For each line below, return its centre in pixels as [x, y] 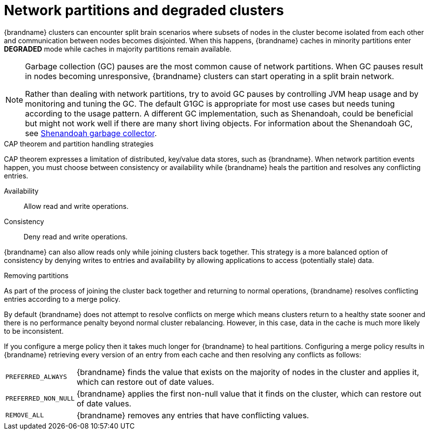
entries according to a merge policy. [62, 299]
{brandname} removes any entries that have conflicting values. [193, 415]
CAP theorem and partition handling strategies [79, 144]
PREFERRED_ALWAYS [36, 377]
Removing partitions [36, 275]
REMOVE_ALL [25, 415]
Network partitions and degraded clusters [144, 10]
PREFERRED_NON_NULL [40, 399]
